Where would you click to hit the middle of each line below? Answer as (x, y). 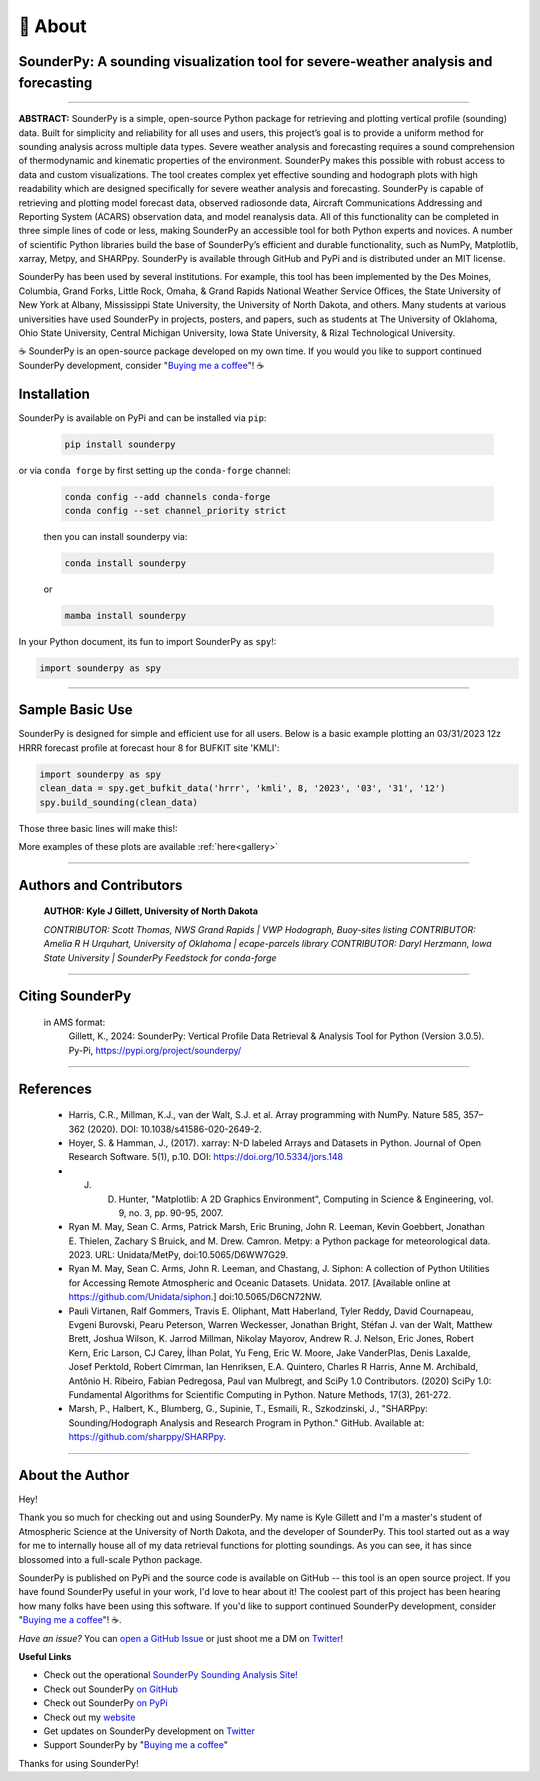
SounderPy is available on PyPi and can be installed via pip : (142, 417)
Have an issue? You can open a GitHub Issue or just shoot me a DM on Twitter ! (181, 1638)
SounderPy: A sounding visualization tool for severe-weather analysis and (255, 61)
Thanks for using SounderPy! (78, 1763)
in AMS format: (74, 1022)
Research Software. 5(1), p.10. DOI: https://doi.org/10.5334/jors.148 (206, 1157)
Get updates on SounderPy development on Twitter (149, 1731)
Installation (54, 393)
